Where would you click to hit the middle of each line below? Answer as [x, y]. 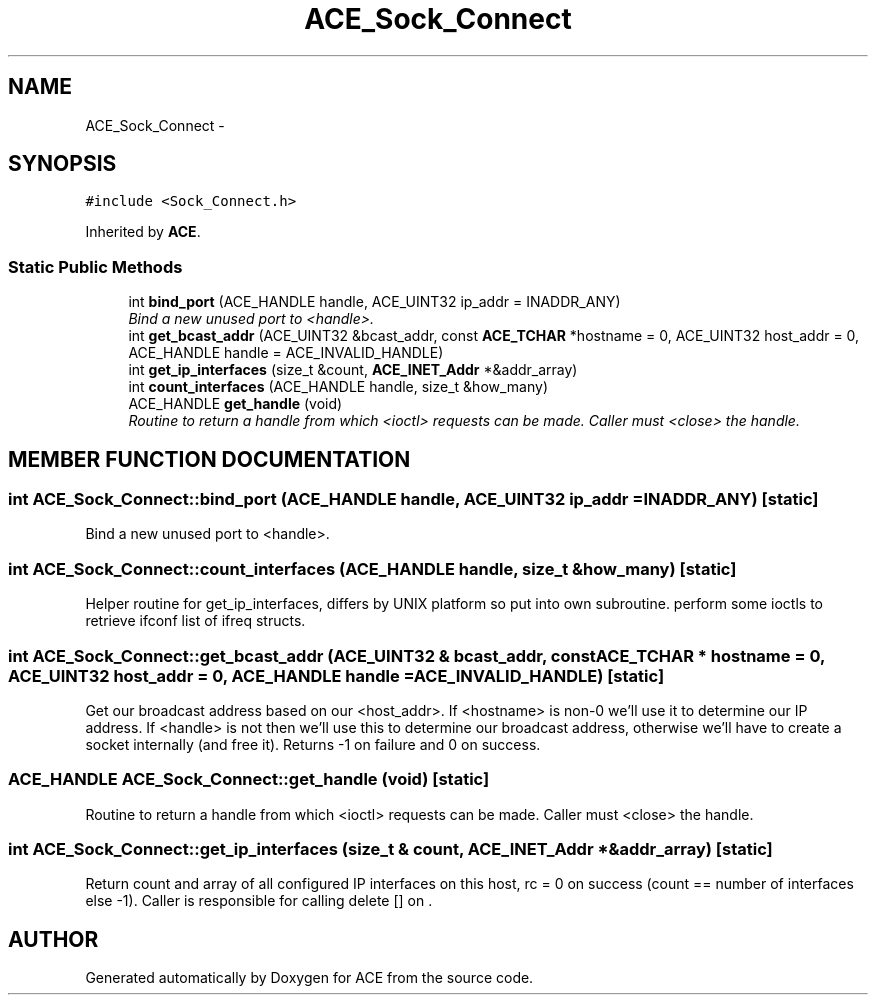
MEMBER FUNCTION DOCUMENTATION [209, 459]
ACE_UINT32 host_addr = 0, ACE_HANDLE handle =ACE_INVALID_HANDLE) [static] [336, 675]
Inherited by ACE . [143, 232]
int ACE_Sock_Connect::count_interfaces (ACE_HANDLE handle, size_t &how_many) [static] [372, 568]
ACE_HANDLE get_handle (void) [235, 404]
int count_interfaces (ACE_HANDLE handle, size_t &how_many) [338, 387]
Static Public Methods [95, 266]
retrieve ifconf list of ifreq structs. [195, 621]
